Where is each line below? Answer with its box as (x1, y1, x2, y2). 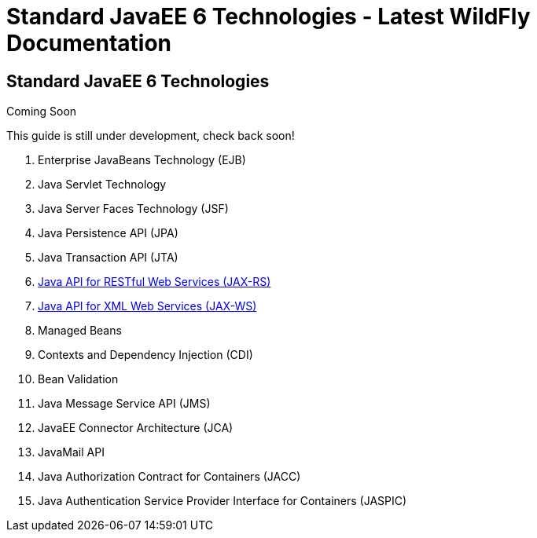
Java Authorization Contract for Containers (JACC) (38, 470, 301, 484)
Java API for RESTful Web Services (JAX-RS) (38, 275, 271, 289)
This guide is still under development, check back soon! (6, 129, 295, 143)
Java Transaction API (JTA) (38, 251, 178, 265)
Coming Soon (6, 104, 77, 119)
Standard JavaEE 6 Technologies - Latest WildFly (6, 3, 531, 30)
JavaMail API (38, 445, 105, 459)
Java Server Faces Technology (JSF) (38, 202, 229, 216)
